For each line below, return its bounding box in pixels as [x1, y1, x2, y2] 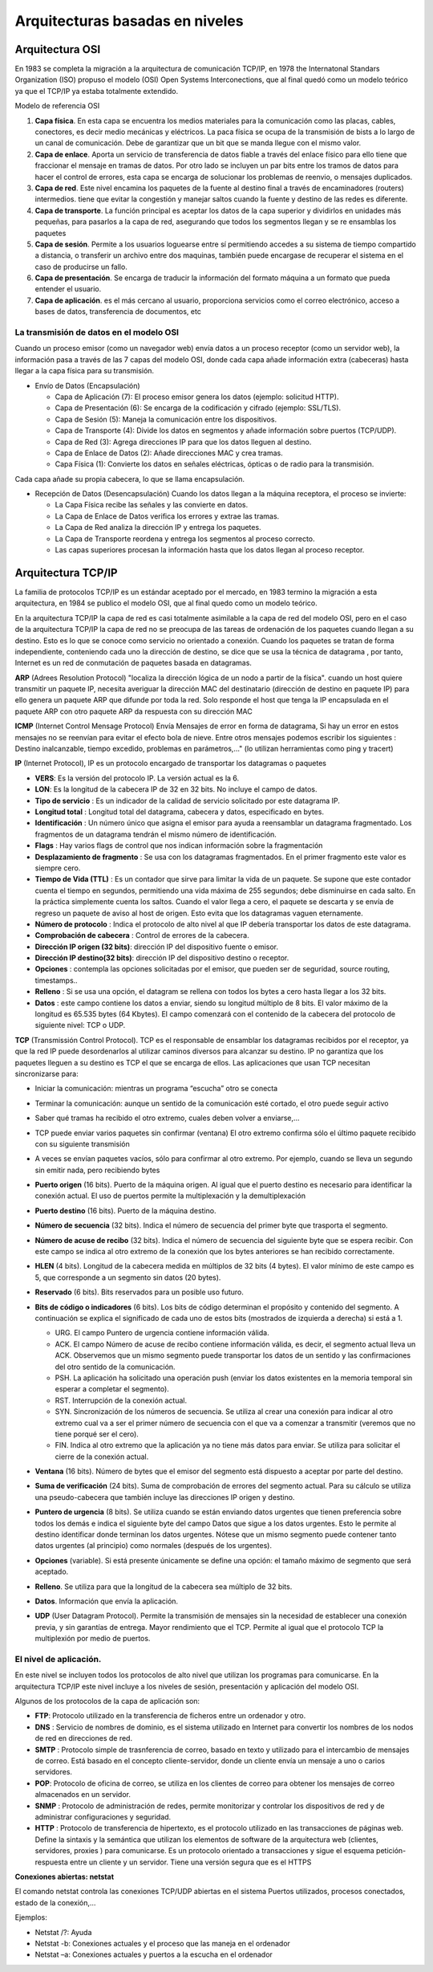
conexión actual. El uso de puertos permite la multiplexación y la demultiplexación [34, 1191, 306, 1200]
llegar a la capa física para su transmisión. [14, 366, 155, 376]
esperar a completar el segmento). [55, 1384, 170, 1394]
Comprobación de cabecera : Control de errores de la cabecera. [34, 931, 249, 940]
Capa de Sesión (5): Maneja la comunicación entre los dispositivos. [55, 414, 277, 424]
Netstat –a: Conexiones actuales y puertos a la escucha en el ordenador [34, 1950, 273, 1959]
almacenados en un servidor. [34, 1790, 132, 1799]
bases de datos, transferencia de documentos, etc [34, 307, 202, 316]
